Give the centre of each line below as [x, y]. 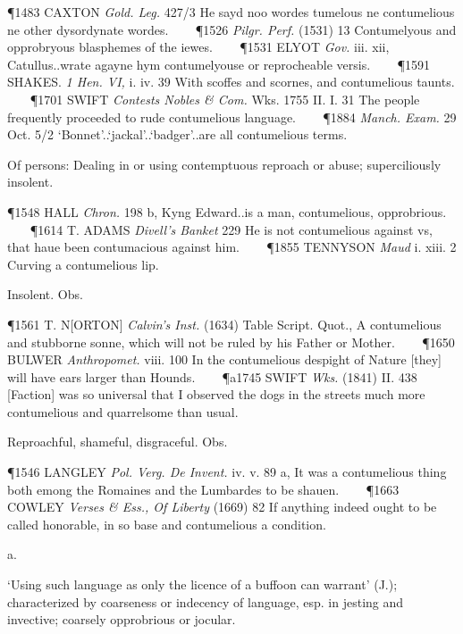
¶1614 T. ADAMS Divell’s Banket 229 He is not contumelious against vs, [231, 229]
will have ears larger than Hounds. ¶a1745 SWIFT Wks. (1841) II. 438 [212, 376]
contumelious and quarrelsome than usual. [123, 411]
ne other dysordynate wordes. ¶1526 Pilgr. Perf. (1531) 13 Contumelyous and [232, 29]
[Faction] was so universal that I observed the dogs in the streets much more [216, 394]
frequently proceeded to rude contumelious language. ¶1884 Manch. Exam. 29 [232, 117]
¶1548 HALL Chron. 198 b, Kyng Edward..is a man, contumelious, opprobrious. [227, 211]
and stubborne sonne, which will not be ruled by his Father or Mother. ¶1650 [231, 342]
